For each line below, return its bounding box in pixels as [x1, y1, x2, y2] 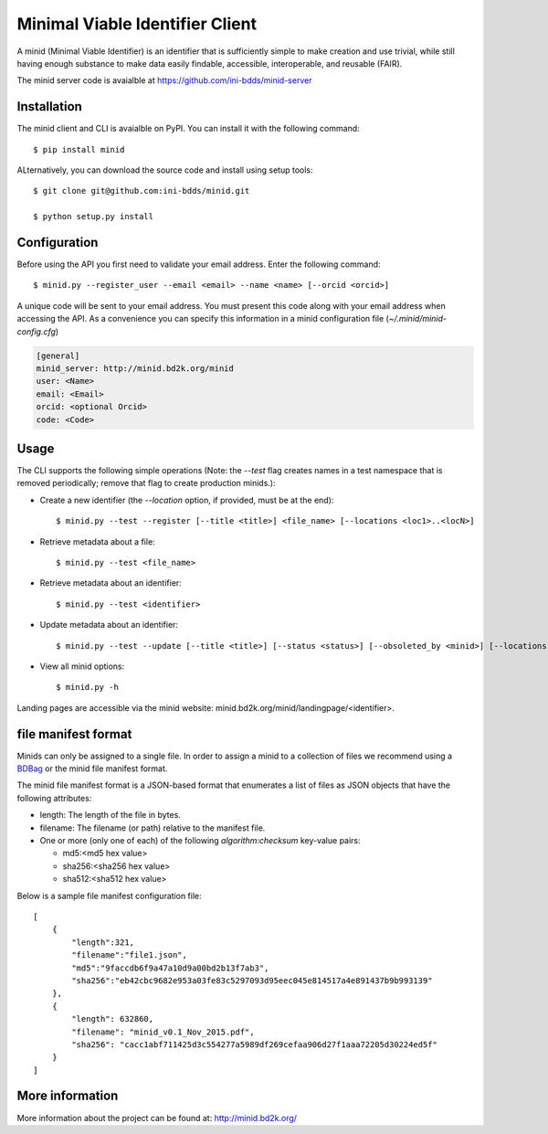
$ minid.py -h [56, 682, 119, 693]
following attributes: [16, 792, 92, 803]
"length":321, [71, 937, 135, 948]
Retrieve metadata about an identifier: [39, 578, 182, 588]
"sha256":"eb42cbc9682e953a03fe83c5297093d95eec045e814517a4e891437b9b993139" [71, 975, 433, 986]
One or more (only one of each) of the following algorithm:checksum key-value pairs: [39, 835, 361, 846]
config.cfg [16, 325, 57, 337]
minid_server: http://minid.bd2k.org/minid [36, 364, 235, 374]
